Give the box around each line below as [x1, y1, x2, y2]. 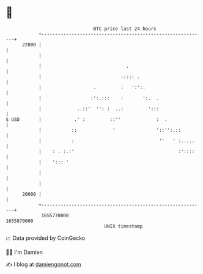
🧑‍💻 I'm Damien [6, 248, 43, 256]
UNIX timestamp [104, 223, 143, 229]
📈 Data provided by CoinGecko [6, 234, 86, 242]
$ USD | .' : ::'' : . [6, 116, 168, 123]
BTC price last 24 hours [93, 26, 157, 32]
